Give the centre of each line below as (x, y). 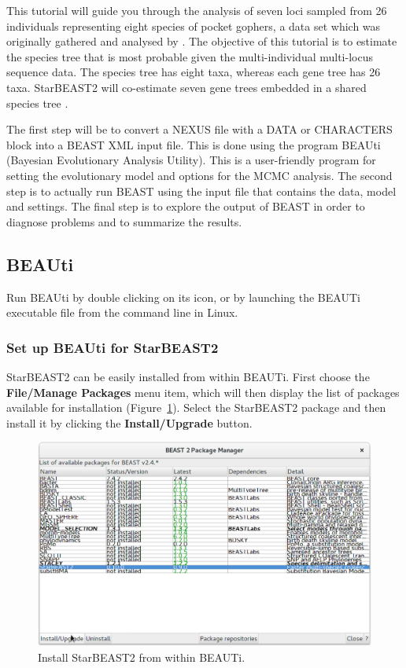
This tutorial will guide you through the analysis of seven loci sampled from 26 (197, 10)
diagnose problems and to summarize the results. (124, 221)
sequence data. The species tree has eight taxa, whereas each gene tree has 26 (194, 72)
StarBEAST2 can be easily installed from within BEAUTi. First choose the (188, 376)
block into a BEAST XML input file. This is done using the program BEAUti (194, 144)
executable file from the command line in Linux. (122, 312)
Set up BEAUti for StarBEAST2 (113, 347)
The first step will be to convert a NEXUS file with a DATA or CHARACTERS (199, 129)
